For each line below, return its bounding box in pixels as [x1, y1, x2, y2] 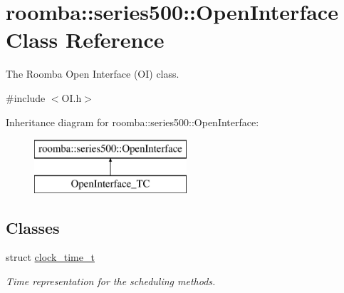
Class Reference [6, 25, 165, 54]
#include [6, 90, 46, 105]
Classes [6, 216, 60, 238]
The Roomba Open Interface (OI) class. [6, 66, 179, 81]
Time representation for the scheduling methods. [6, 274, 216, 289]
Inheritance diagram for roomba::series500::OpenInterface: [6, 114, 259, 129]
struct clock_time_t [6, 250, 95, 264]
